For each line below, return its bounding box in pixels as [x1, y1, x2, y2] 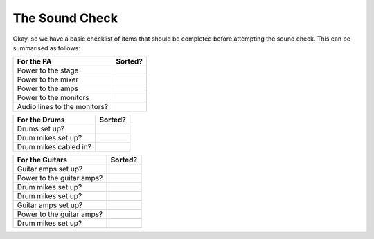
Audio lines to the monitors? [17, 102, 109, 112]
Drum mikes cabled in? [17, 142, 91, 152]
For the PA [17, 57, 52, 66]
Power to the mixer [17, 75, 79, 84]
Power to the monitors [17, 93, 89, 103]
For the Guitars [17, 155, 67, 165]
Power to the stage [17, 66, 79, 75]
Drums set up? [17, 124, 65, 134]
